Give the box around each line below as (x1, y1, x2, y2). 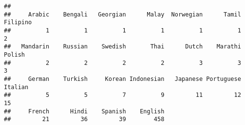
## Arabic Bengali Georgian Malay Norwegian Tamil (4, 11, 241, 18)
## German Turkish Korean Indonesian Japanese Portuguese (4, 75, 241, 82)
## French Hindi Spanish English (4, 108, 165, 115)
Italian (4, 83, 29, 91)
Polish (4, 51, 25, 58)
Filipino (4, 19, 32, 26)
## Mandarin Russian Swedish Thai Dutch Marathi (4, 43, 241, 50)
